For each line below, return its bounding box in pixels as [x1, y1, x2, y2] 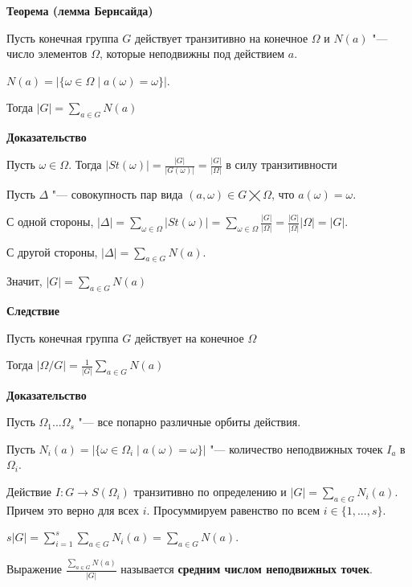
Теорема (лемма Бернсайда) [6, 2, 153, 18]
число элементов [6, 45, 88, 62]
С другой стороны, [6, 243, 98, 260]
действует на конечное [134, 329, 244, 346]
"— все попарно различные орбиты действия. [78, 413, 301, 430]
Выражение [6, 560, 62, 577]
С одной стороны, [6, 213, 94, 230]
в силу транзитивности [226, 156, 337, 173]
